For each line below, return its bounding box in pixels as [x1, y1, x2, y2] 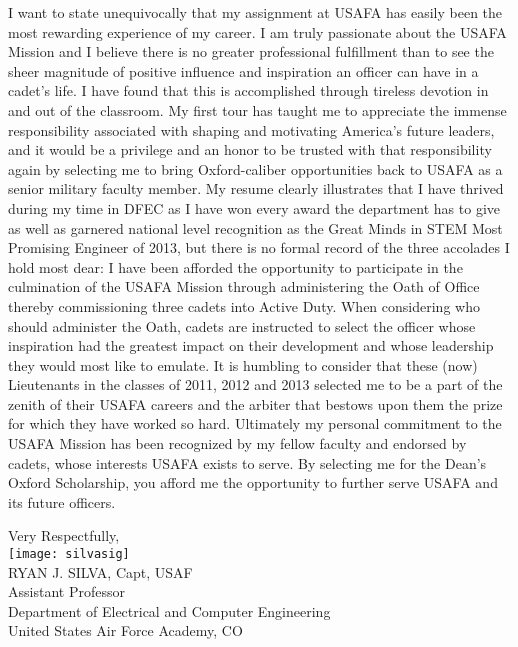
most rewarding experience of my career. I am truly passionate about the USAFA [8, 21, 507, 42]
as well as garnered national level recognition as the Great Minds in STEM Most [8, 217, 503, 238]
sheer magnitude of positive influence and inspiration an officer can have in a [8, 60, 479, 81]
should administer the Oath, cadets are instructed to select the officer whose [8, 315, 476, 336]
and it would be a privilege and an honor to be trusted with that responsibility [8, 139, 492, 160]
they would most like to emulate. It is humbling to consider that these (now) [8, 354, 478, 375]
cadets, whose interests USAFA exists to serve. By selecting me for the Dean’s [8, 452, 487, 473]
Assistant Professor [8, 581, 125, 602]
